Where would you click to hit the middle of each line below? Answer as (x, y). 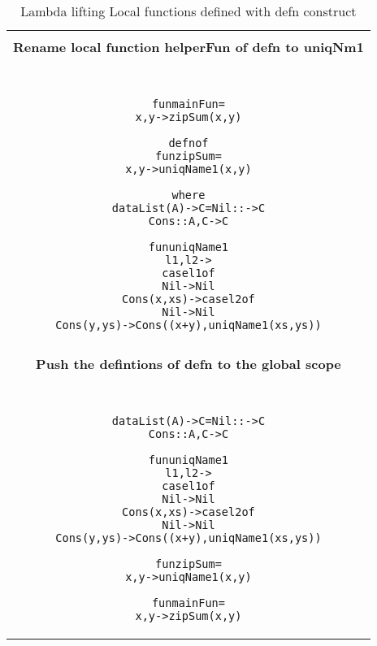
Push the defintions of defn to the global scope (188, 364)
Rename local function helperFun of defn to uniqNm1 (188, 47)
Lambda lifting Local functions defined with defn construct (188, 11)
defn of (188, 143)
